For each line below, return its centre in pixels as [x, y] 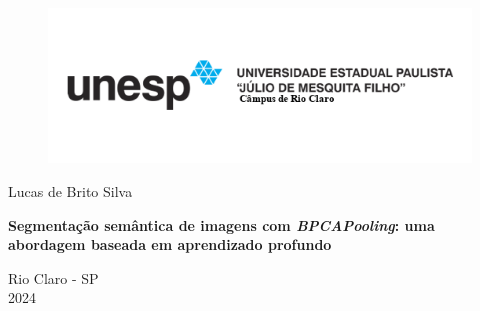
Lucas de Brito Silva [70, 191]
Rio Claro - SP [53, 277]
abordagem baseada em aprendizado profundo [170, 244]
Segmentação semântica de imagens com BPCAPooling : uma [221, 224]
